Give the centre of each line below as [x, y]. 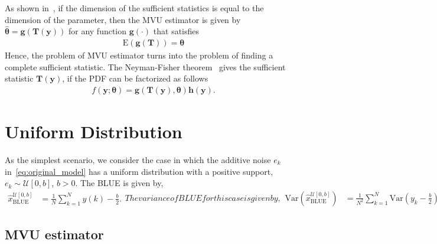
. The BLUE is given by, [119, 183]
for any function [97, 31]
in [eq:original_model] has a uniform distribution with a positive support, [139, 171]
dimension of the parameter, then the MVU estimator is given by [123, 19]
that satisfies [176, 31]
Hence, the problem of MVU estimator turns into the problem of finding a [139, 55]
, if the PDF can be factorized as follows [135, 78]
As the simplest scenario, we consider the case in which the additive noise [138, 159]
